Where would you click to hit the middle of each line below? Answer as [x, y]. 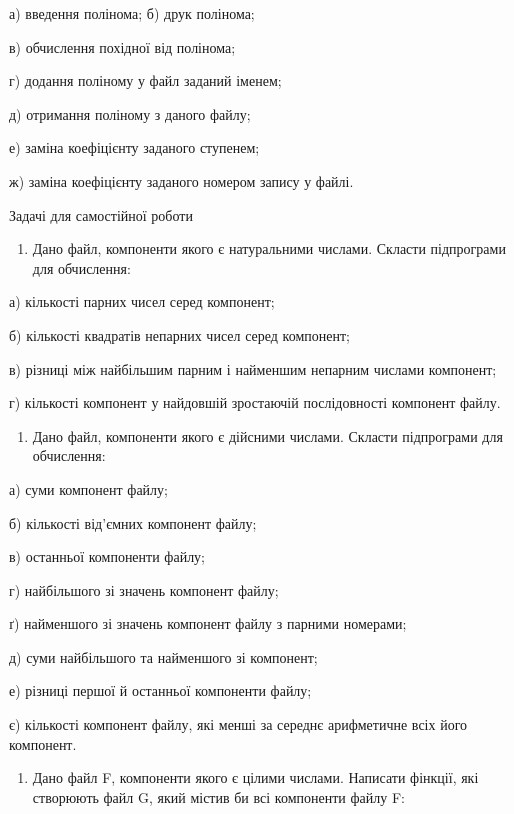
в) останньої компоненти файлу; [107, 556]
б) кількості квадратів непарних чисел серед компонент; [179, 334]
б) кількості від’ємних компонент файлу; [133, 522]
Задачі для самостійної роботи [101, 214]
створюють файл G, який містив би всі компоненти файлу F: [218, 796]
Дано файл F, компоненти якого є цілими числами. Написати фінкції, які [255, 777]
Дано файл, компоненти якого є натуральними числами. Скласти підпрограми [269, 248]
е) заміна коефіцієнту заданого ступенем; [134, 147]
